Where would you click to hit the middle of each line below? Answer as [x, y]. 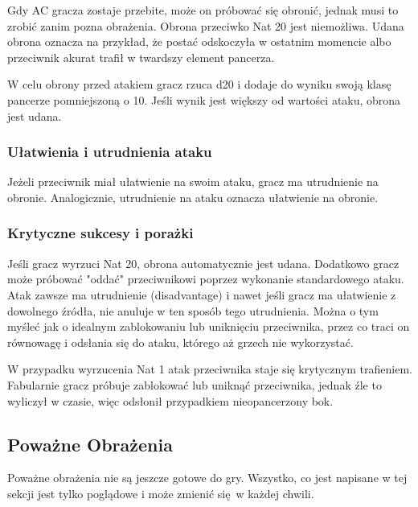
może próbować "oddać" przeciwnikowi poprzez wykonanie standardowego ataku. [206, 279]
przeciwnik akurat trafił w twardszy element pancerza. [141, 57]
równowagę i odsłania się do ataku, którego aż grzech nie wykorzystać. [180, 342]
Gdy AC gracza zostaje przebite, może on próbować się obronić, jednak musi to [203, 10]
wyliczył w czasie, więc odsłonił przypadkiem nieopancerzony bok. [170, 400]
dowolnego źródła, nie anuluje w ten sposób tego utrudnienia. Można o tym [193, 310]
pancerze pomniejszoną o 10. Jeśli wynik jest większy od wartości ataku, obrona [204, 99]
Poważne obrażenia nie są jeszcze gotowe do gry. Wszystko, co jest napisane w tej [207, 478]
